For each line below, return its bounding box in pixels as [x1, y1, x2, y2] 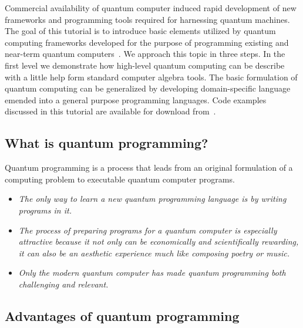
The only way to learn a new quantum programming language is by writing [18, 192, 287, 205]
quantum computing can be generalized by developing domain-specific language [5, 82, 291, 94]
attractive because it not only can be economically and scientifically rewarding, [18, 235, 299, 248]
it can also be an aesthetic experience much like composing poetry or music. [18, 246, 289, 259]
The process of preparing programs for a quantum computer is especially [18, 224, 277, 236]
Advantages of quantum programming [5, 306, 240, 324]
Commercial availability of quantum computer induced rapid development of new [5, 2, 297, 13]
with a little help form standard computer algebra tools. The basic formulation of [5, 70, 298, 83]
